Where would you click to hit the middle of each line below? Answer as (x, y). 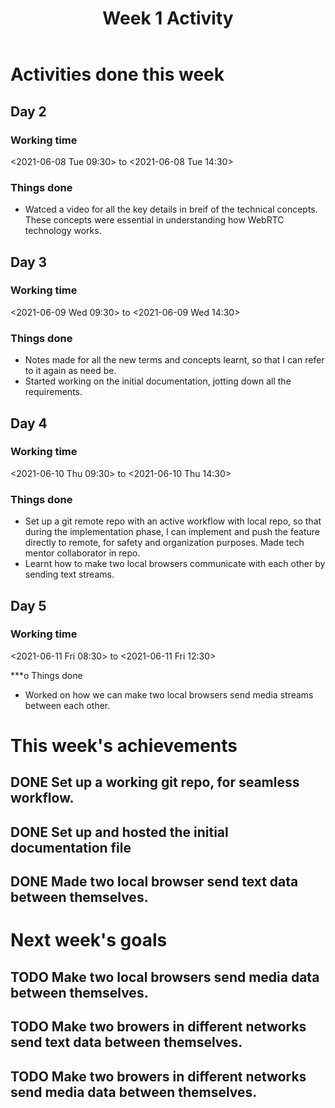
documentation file (71, 847)
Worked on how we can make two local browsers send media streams (169, 694)
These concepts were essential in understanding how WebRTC (154, 220)
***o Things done (46, 675)
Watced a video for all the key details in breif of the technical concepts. (171, 209)
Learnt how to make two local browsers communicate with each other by (175, 564)
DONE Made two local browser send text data (154, 882)
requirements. (53, 392)
